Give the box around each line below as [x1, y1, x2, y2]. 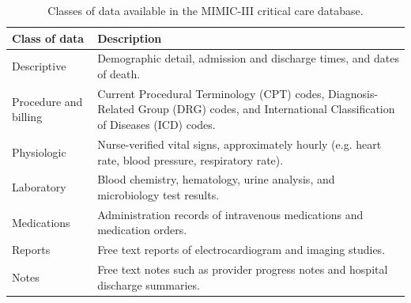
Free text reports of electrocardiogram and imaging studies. [97, 241, 386, 258]
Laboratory [12, 179, 66, 195]
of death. [97, 66, 141, 82]
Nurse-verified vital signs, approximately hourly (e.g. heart [97, 135, 382, 152]
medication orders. [97, 222, 187, 238]
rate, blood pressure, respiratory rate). [97, 151, 284, 168]
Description [97, 29, 162, 46]
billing [12, 108, 43, 125]
